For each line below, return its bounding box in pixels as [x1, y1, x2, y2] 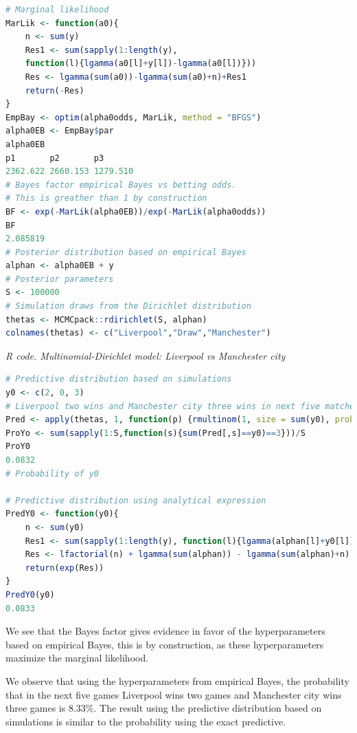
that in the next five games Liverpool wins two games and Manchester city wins [5, 687, 342, 701]
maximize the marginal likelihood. [5, 650, 149, 665]
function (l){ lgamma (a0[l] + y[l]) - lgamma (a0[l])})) [25, 58, 257, 69]
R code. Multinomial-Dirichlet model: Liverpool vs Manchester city [5, 348, 286, 362]
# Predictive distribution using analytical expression [5, 495, 266, 505]
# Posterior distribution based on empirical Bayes [5, 247, 246, 257]
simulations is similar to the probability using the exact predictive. [5, 714, 286, 728]
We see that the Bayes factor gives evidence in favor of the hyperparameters [5, 624, 325, 638]
